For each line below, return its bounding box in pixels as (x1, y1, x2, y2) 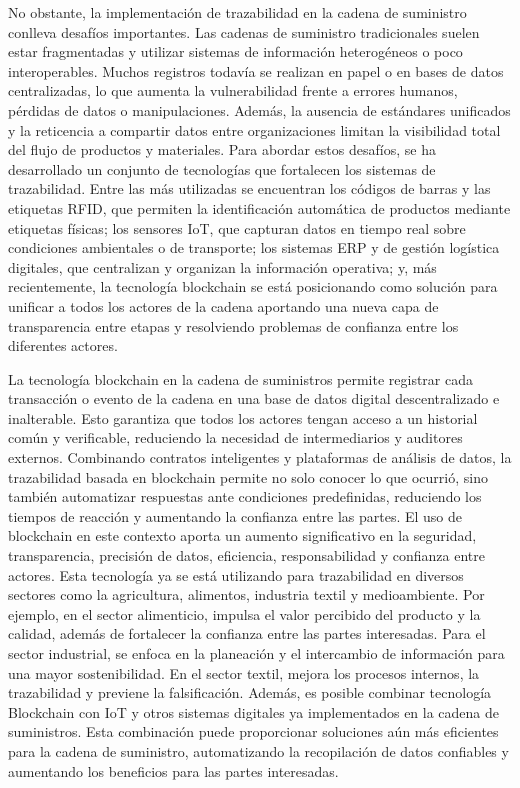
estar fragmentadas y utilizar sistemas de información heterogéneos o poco (8, 41, 463, 62)
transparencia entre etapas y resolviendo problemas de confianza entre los (8, 315, 459, 336)
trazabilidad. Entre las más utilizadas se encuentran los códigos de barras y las (8, 178, 491, 199)
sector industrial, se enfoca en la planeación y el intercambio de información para (8, 643, 505, 663)
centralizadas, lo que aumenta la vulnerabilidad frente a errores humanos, (8, 80, 458, 101)
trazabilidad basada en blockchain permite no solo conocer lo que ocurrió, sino (8, 466, 488, 487)
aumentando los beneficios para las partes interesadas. (8, 760, 339, 781)
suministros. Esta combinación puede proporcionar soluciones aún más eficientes (8, 721, 499, 742)
